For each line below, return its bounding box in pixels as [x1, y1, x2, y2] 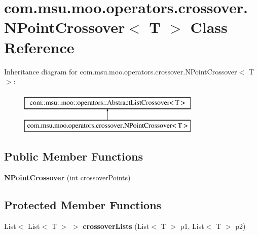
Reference [4, 36, 75, 57]
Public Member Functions [4, 148, 143, 164]
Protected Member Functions [4, 197, 162, 213]
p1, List [180, 220, 204, 231]
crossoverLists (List [83, 220, 150, 231]
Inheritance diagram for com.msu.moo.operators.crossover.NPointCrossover [4, 66, 237, 76]
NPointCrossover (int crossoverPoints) [4, 172, 131, 183]
